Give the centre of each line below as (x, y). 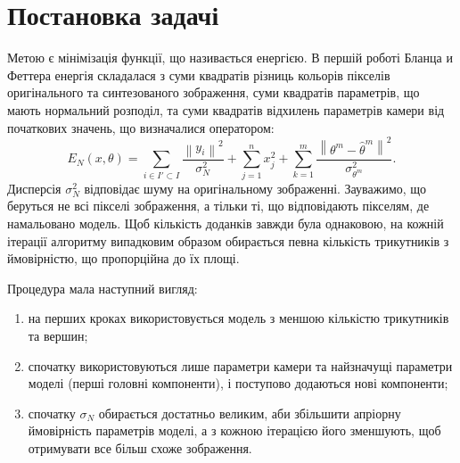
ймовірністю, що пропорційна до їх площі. (123, 258)
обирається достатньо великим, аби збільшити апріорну (250, 413)
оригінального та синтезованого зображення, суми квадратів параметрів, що (214, 92)
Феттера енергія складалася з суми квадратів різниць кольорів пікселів (199, 74)
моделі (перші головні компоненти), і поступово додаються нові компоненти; (238, 383)
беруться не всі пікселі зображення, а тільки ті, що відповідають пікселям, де (218, 206)
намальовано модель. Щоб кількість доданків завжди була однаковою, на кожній (226, 223)
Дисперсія (34, 188)
